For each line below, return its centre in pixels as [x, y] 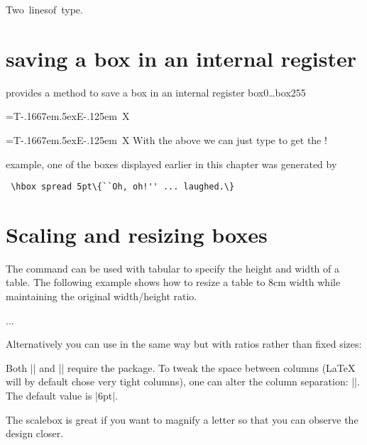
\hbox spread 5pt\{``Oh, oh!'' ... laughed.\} [123, 187]
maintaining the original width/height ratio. [102, 296]
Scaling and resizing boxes [137, 234]
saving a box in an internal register [181, 58]
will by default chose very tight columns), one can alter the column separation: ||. [183, 381]
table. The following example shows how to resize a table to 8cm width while [173, 282]
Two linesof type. [44, 9]
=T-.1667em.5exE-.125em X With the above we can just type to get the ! [166, 139]
